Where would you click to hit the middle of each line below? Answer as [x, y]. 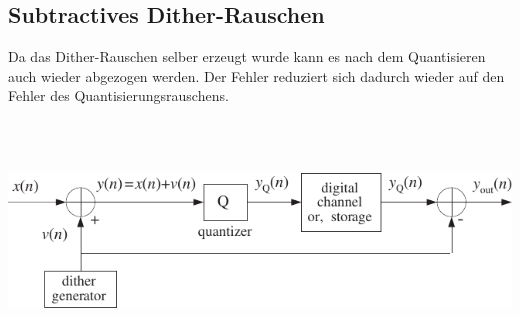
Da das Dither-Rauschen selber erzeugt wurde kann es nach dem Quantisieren [247, 56]
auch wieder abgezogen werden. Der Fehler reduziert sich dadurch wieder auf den [256, 75]
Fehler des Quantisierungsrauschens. [118, 95]
